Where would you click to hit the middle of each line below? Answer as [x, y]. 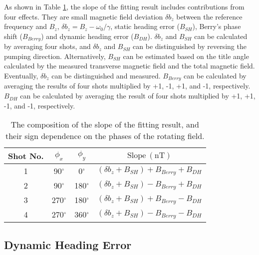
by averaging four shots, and [47, 46]
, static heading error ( [145, 26]
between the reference [209, 16]
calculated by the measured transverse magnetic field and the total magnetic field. [129, 66]
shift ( [13, 36]
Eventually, [21, 76]
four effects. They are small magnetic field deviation [84, 16]
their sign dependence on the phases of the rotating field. [105, 136]
